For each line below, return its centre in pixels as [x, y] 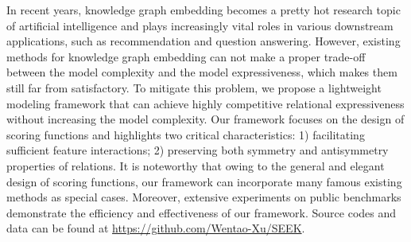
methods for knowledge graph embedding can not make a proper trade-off [186, 56]
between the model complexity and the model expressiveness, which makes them [202, 72]
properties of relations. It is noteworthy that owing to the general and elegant [196, 165]
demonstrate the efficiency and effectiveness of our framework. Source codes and [202, 212]
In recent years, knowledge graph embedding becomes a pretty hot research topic [204, 10]
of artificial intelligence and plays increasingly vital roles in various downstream [200, 25]
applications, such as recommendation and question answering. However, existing [204, 41]
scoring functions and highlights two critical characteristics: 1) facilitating [186, 134]
